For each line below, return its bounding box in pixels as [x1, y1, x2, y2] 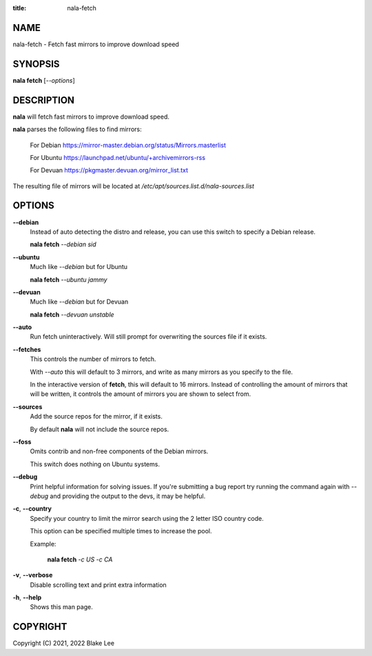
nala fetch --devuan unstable [30, 310, 114, 319]
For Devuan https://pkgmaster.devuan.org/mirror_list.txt [30, 166, 189, 175]
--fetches [12, 345, 41, 353]
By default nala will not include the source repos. [30, 425, 169, 433]
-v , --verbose [12, 571, 53, 579]
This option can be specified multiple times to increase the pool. [30, 527, 212, 535]
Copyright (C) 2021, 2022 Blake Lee [12, 639, 115, 648]
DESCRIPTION [12, 94, 75, 106]
